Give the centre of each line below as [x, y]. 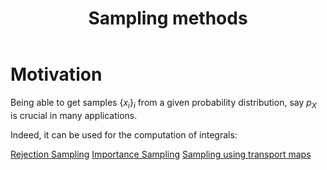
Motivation [56, 74]
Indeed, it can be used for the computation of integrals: [124, 134]
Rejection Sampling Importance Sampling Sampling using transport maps [161, 154]
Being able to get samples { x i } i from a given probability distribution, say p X [163, 103]
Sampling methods [168, 18]
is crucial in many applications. [74, 115]
